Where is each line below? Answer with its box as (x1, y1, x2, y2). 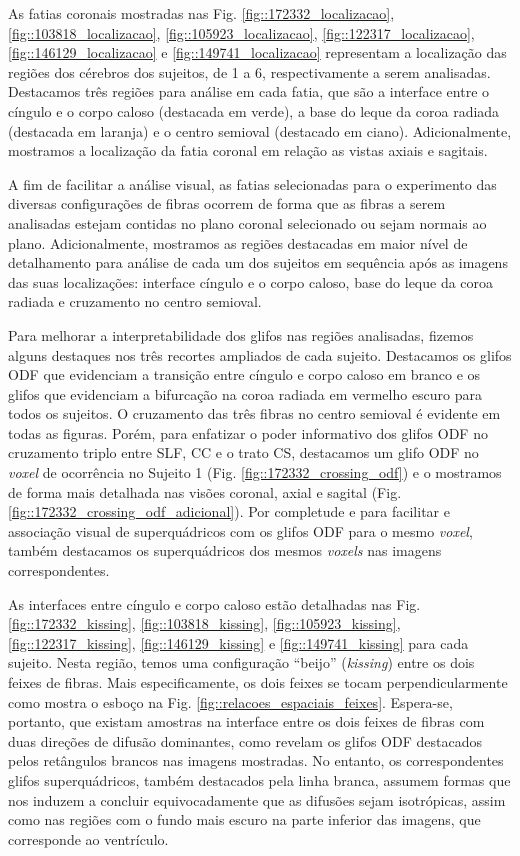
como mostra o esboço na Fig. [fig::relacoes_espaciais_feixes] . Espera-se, (8, 691, 453, 712)
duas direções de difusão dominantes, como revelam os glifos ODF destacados (8, 730, 482, 751)
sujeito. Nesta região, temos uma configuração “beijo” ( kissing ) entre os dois (8, 652, 475, 673)
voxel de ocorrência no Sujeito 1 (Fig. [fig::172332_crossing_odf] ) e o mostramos (8, 462, 502, 483)
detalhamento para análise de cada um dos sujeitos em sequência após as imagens (8, 252, 508, 273)
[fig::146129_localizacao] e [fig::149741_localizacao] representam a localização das (8, 42, 507, 63)
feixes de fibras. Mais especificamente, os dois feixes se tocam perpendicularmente (8, 672, 508, 692)
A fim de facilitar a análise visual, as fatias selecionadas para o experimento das (8, 173, 497, 194)
